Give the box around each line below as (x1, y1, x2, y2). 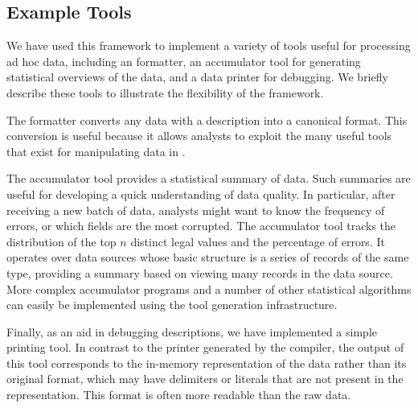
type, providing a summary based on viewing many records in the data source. (6, 264, 393, 281)
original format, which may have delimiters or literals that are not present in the (6, 370, 404, 387)
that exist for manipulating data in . (6, 142, 186, 159)
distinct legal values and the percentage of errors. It (130, 233, 385, 249)
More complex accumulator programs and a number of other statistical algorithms (6, 280, 412, 297)
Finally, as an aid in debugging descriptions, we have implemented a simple (6, 323, 377, 340)
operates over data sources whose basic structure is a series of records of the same (6, 249, 409, 266)
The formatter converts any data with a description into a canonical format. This (6, 111, 408, 128)
